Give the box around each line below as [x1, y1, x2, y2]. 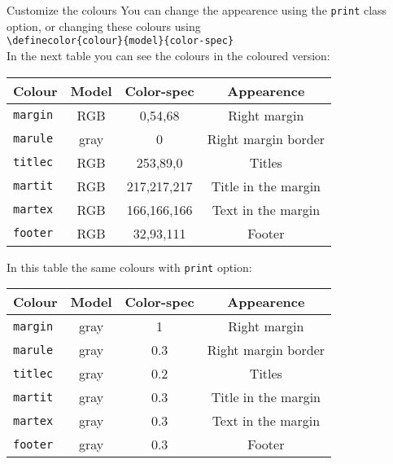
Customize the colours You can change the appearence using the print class [7, 2, 387, 18]
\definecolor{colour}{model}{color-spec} [7, 35, 234, 47]
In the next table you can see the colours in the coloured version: [7, 46, 330, 63]
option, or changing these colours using [7, 17, 201, 34]
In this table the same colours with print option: [7, 258, 252, 275]
